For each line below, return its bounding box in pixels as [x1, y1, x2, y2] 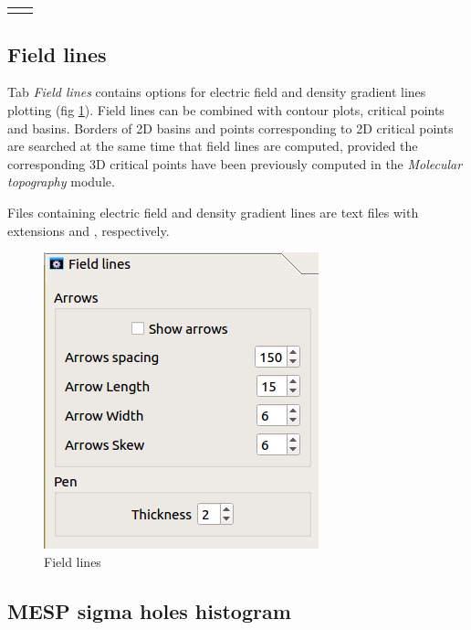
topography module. [7, 172, 115, 191]
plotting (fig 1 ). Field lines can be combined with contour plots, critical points [7, 101, 445, 120]
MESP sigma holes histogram [7, 596, 291, 625]
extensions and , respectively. [7, 220, 170, 240]
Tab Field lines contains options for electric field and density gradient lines [7, 82, 426, 101]
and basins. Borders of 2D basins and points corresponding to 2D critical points [7, 118, 454, 137]
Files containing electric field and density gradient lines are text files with [7, 203, 419, 222]
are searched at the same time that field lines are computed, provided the [7, 136, 418, 155]
